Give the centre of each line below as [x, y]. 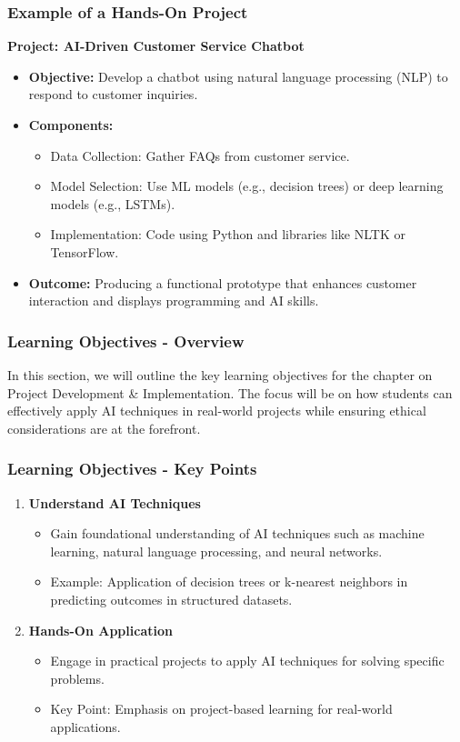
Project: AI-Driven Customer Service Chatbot [156, 46]
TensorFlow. [85, 251]
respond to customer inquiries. [113, 94]
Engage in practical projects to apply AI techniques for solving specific [247, 661]
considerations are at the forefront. [104, 428]
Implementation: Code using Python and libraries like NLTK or [228, 234]
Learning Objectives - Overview [126, 341]
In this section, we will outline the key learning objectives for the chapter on [220, 374]
